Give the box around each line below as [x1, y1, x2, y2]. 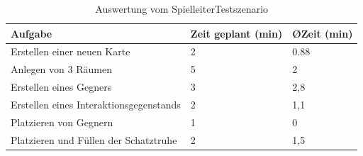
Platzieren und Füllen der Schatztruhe [11, 132, 177, 147]
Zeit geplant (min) [190, 26, 283, 40]
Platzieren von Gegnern [11, 114, 113, 129]
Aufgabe [11, 26, 52, 40]
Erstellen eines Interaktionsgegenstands [11, 96, 181, 111]
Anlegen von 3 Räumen [11, 62, 112, 77]
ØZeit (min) [292, 26, 353, 40]
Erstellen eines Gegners [11, 79, 112, 94]
